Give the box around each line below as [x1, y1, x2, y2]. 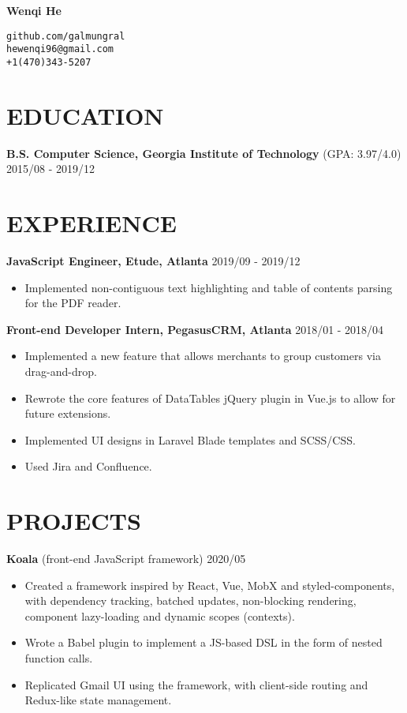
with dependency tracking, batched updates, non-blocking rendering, [24, 592, 357, 609]
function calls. [24, 650, 93, 666]
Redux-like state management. [24, 692, 172, 708]
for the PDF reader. [24, 295, 121, 311]
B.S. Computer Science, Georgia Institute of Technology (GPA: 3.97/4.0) [6, 144, 401, 161]
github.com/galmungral [6, 30, 125, 42]
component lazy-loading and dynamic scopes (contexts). [24, 607, 295, 624]
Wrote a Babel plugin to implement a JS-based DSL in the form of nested [24, 634, 383, 651]
